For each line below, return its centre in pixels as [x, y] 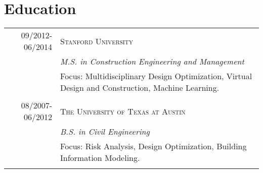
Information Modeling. [100, 158]
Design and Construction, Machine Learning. [140, 88]
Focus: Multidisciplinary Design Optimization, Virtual [156, 76]
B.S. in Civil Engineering [105, 132]
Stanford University [97, 41]
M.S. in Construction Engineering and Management [152, 62]
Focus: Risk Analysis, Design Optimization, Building [154, 146]
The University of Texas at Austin [123, 111]
